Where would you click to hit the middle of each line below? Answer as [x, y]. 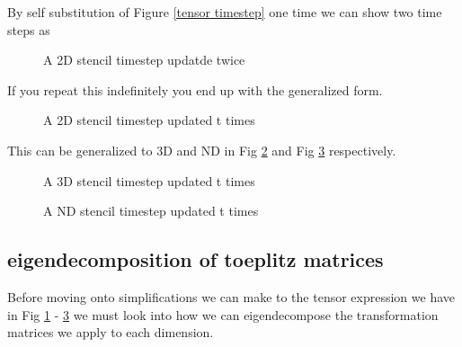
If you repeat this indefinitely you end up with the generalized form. [195, 89]
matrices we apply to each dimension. [111, 332]
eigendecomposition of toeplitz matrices [195, 259]
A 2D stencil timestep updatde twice [144, 60]
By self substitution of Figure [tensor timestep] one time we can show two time [225, 12]
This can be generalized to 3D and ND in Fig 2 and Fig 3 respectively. [202, 150]
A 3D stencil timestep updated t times [149, 180]
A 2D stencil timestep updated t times [149, 120]
